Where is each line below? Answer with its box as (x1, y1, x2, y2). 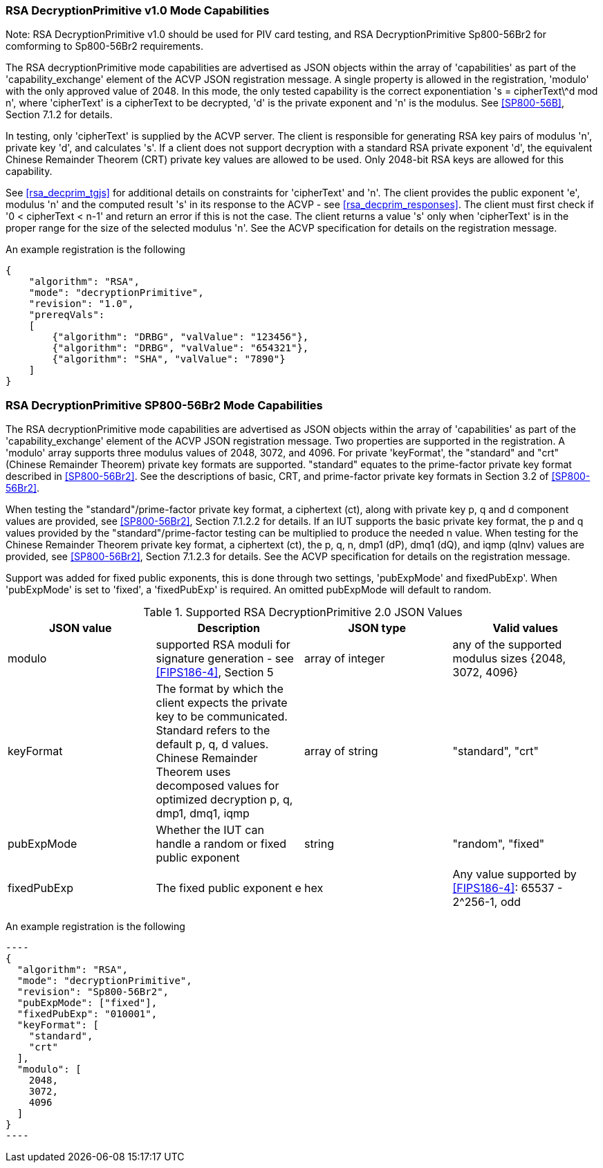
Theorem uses (156, 765, 231, 779)
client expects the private (156, 696, 288, 710)
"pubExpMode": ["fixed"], (17, 997, 158, 1009)
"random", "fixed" (452, 837, 545, 851)
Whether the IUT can (156, 823, 264, 837)
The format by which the (156, 682, 284, 696)
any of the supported (452, 638, 562, 652)
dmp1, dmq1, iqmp (156, 806, 250, 821)
